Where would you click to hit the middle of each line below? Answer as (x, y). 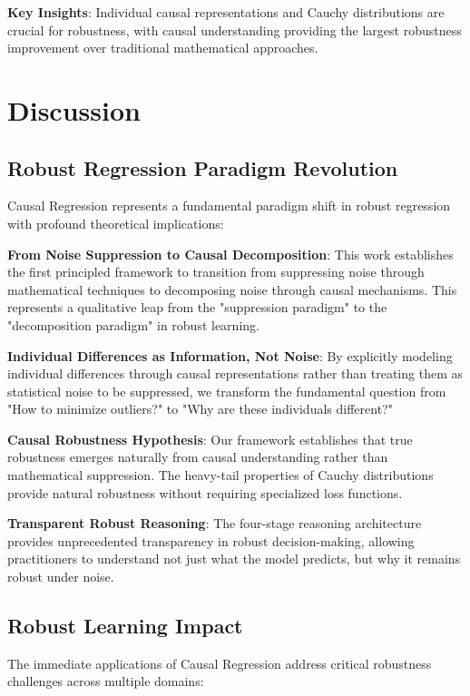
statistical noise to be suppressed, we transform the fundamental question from (227, 391)
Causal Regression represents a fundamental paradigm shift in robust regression (229, 206)
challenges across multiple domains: (106, 681)
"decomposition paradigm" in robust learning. (133, 324)
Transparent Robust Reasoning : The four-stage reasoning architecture (215, 523)
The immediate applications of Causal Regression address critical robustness (220, 663)
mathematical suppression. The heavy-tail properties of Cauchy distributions (220, 475)
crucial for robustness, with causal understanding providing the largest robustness (235, 29)
